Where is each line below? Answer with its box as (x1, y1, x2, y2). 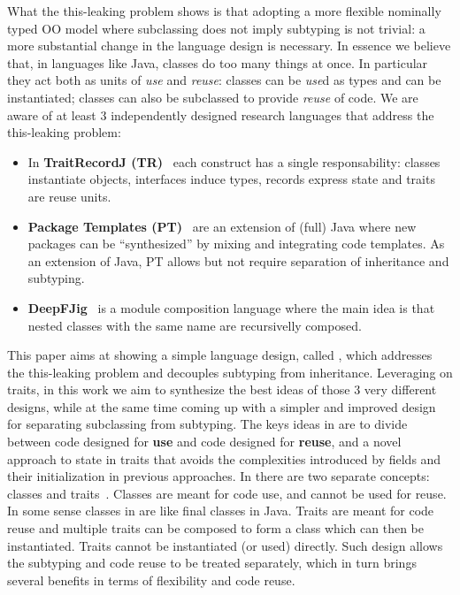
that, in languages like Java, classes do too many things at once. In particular (7, 53, 428, 72)
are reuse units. (27, 187, 111, 205)
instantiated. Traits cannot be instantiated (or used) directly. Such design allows (7, 536, 443, 554)
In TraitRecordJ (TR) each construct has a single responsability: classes (27, 152, 441, 171)
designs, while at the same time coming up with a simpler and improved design (7, 397, 436, 416)
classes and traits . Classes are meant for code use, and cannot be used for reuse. (7, 484, 447, 502)
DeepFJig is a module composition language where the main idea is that (27, 298, 435, 317)
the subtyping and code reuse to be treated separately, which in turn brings (7, 553, 417, 572)
